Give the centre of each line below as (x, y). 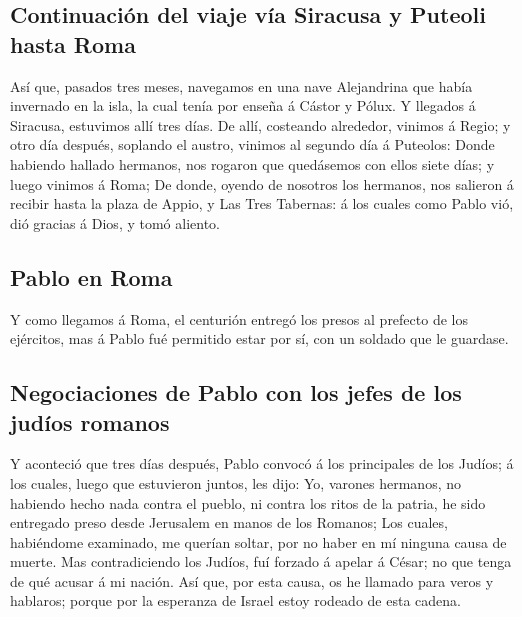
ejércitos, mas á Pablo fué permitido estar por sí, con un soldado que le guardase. (259, 338)
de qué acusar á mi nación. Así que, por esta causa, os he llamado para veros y (252, 580)
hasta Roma (73, 43)
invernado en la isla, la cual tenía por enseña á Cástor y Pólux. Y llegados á (243, 105)
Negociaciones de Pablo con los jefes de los (236, 392)
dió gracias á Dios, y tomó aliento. (115, 222)
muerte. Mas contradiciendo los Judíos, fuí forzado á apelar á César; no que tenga (261, 561)
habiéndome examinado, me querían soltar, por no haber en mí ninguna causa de (258, 541)
